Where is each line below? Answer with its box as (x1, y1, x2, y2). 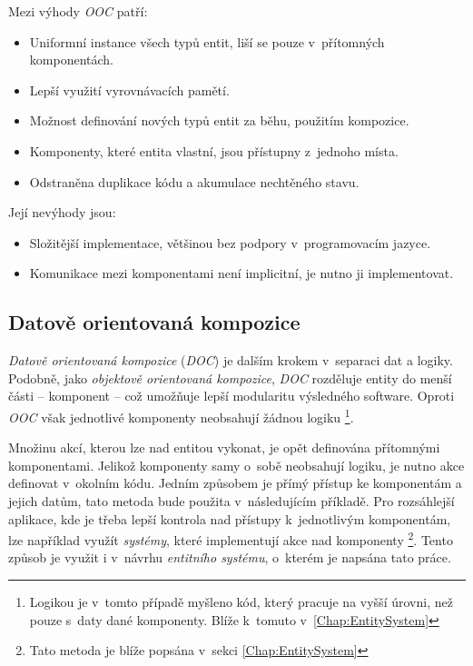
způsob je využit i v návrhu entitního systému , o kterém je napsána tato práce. (8, 548, 451, 567)
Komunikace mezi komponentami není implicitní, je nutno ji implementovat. (29, 263, 454, 283)
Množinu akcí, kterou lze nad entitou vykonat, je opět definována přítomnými (8, 438, 440, 457)
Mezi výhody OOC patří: (8, 2, 148, 20)
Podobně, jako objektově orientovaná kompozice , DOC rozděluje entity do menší (8, 368, 452, 387)
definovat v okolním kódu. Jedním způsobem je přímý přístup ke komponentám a (8, 473, 462, 492)
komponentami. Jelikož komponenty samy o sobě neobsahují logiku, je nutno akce (8, 455, 465, 474)
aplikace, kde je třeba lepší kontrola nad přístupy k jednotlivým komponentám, (8, 509, 451, 528)
